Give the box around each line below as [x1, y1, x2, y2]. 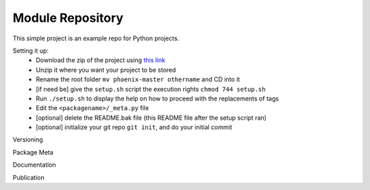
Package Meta [12, 148, 54, 157]
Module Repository [12, 10, 123, 25]
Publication [12, 173, 45, 181]
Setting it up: [12, 46, 49, 55]
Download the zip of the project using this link [36, 56, 166, 64]
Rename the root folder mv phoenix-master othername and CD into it [36, 75, 241, 83]
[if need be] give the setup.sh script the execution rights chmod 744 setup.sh [36, 85, 266, 93]
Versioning [12, 135, 44, 144]
